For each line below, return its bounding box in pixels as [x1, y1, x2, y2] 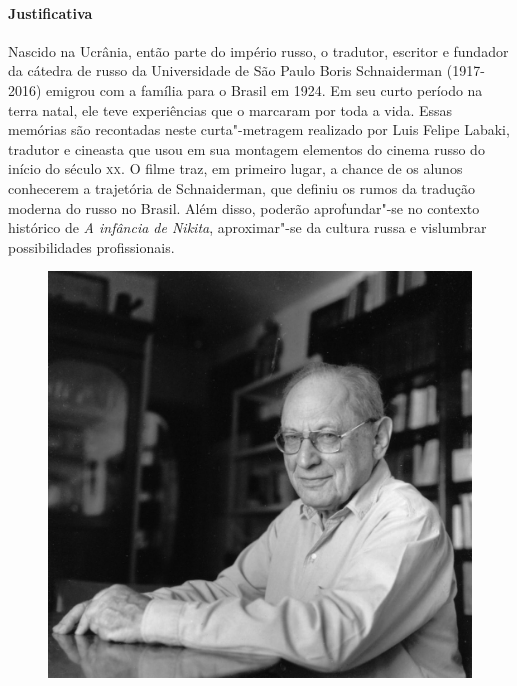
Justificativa [8, 2, 93, 23]
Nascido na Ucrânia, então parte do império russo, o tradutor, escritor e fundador [8, 40, 509, 61]
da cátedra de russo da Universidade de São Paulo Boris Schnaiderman [8, 60, 443, 81]
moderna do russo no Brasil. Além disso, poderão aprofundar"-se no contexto [8, 197, 480, 218]
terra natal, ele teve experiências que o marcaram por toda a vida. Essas [8, 99, 453, 120]
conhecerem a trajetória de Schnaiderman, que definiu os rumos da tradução [8, 177, 476, 198]
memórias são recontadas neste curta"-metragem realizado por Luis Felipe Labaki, [8, 119, 510, 140]
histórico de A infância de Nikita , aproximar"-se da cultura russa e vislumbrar [8, 217, 487, 238]
